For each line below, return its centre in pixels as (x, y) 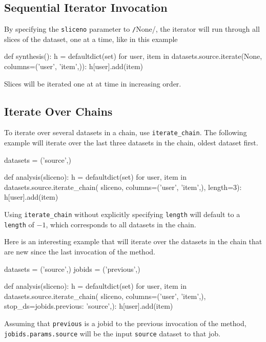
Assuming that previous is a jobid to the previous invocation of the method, (125, 323)
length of (19, 224)
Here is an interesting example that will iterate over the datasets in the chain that (133, 241)
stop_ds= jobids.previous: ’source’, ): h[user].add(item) (89, 306)
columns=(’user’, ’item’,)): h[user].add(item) (74, 66)
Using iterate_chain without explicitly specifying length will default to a (122, 214)
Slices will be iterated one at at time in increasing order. (93, 83)
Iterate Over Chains (58, 111)
